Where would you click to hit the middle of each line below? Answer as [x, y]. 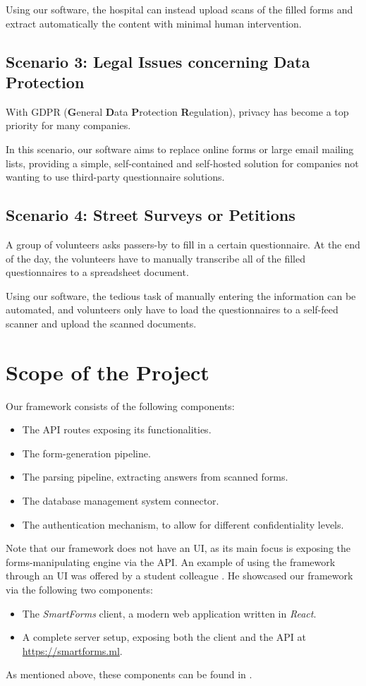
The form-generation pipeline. [86, 453]
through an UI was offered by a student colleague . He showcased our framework [179, 576]
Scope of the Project [108, 372]
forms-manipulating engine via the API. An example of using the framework [171, 561]
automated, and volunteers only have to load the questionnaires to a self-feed [172, 309]
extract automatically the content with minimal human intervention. [154, 23]
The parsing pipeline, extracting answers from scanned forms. [155, 477]
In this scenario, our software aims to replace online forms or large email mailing [180, 149]
